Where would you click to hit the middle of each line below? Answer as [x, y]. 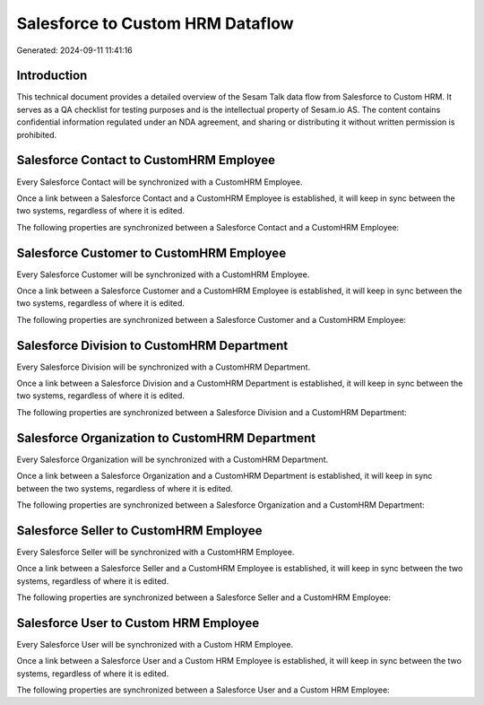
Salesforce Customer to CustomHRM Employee [151, 252]
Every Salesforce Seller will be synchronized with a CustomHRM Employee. [156, 552]
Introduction [52, 76]
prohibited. [37, 135]
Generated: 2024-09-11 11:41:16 [75, 50]
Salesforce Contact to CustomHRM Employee [146, 160]
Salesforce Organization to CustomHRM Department [166, 438]
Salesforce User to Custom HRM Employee [138, 623]
